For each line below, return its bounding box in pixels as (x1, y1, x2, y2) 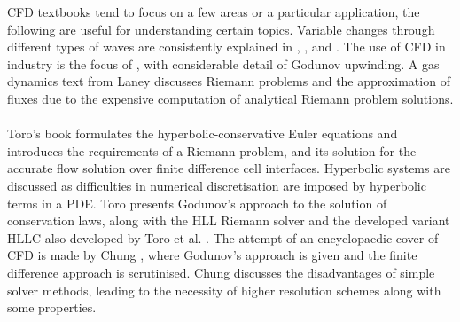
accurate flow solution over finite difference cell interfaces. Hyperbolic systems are (7, 159, 450, 177)
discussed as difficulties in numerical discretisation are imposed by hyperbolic (7, 176, 426, 194)
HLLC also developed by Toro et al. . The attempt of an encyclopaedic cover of (7, 228, 439, 247)
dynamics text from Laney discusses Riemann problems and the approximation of (7, 72, 450, 90)
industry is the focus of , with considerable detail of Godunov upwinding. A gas (7, 54, 440, 73)
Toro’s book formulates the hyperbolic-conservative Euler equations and (7, 124, 398, 143)
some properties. (7, 298, 97, 317)
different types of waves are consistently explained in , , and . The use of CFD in (7, 37, 446, 56)
